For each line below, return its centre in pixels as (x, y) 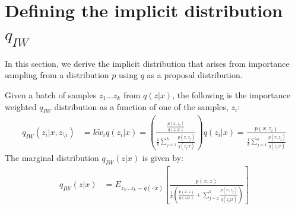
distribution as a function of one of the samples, (141, 106)
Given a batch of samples (51, 94)
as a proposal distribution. (195, 75)
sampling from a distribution (57, 75)
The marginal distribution (52, 158)
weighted (21, 106)
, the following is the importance (231, 94)
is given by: (163, 158)
